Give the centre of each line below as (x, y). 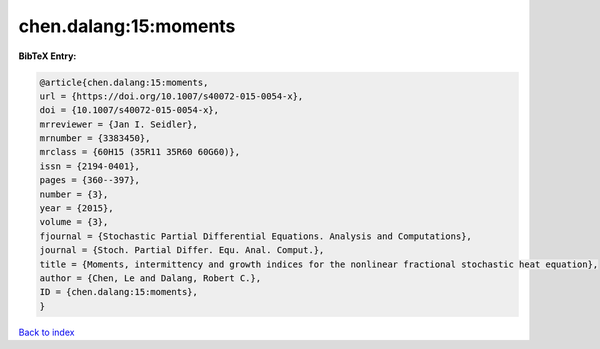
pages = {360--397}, (89, 180)
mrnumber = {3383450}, (95, 138)
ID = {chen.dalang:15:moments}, (119, 292)
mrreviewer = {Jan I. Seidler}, (119, 124)
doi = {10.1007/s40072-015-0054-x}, (129, 110)
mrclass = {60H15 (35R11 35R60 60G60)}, (139, 152)
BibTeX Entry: (47, 56)
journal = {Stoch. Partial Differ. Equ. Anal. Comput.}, (182, 250)
